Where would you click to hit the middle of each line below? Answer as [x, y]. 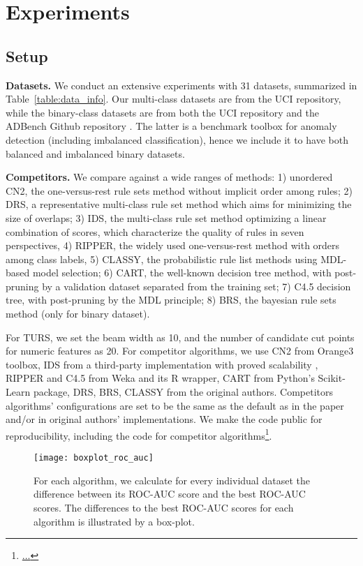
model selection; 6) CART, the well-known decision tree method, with [182, 273]
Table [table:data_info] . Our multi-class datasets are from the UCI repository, [173, 99]
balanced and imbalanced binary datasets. [95, 153]
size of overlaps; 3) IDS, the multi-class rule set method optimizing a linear [166, 217]
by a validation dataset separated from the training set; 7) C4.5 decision [197, 286]
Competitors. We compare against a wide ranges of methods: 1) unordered [169, 177]
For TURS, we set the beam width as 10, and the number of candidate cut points [180, 337]
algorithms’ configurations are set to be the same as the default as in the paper [175, 405]
